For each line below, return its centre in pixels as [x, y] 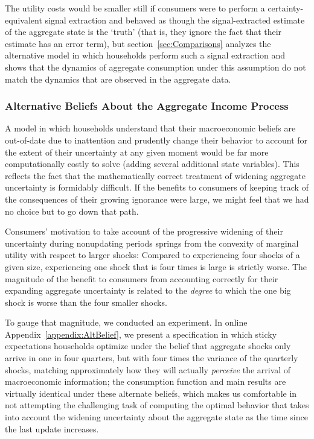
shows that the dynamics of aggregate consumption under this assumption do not [155, 67]
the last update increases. [52, 428]
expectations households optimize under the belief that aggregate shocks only [148, 346]
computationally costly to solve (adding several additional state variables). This [152, 164]
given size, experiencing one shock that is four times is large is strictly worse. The [156, 266]
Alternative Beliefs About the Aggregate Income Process [147, 106]
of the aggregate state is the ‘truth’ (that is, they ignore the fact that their [143, 32]
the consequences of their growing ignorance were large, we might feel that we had [157, 199]
